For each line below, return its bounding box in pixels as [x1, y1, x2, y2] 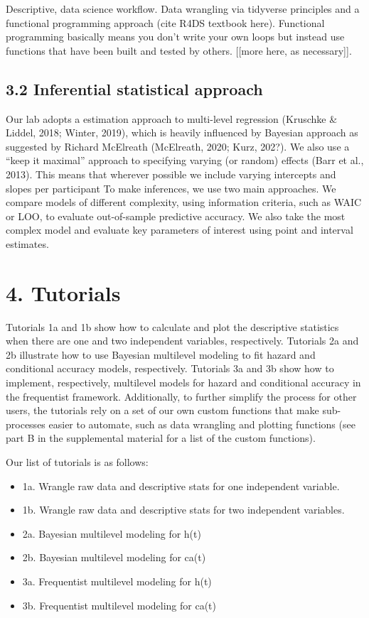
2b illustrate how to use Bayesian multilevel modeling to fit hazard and [6, 347, 316, 362]
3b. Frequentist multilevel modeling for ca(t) [22, 597, 216, 612]
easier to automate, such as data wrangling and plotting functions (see [48, 416, 355, 431]
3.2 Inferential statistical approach [6, 77, 263, 99]
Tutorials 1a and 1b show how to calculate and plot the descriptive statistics [6, 319, 339, 334]
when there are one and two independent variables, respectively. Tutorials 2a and [6, 333, 359, 348]
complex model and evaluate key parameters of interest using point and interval [6, 222, 353, 237]
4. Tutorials [6, 278, 121, 307]
